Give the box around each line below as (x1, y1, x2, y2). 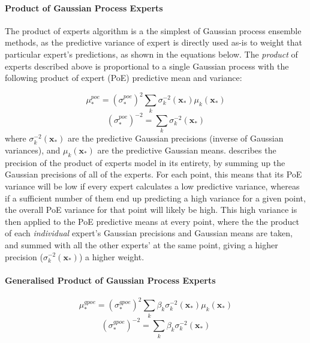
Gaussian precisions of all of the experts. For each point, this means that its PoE (5, 168, 302, 180)
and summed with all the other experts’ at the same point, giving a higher (5, 238, 278, 251)
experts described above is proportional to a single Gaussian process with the (5, 59, 289, 72)
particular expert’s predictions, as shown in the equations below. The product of (5, 47, 298, 60)
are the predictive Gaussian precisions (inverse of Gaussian (68, 132, 284, 145)
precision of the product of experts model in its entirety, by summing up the (5, 156, 285, 169)
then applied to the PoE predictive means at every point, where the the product (5, 215, 300, 227)
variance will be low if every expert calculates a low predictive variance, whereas (5, 180, 300, 192)
